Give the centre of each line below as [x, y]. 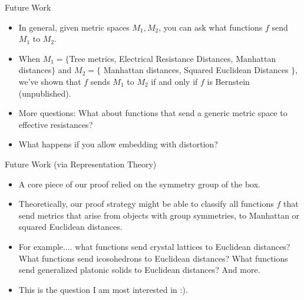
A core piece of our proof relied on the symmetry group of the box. [139, 184]
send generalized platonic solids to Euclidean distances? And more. [139, 270]
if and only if [174, 81]
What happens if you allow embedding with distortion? [118, 144]
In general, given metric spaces [74, 27]
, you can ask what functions [211, 27]
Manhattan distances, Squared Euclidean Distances [196, 70]
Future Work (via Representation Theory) [81, 164]
